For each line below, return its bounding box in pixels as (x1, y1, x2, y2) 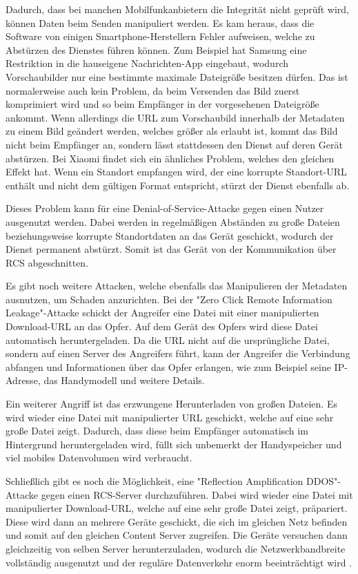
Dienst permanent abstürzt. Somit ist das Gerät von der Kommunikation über (6, 242, 337, 256)
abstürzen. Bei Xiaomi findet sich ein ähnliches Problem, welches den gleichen (6, 151, 335, 165)
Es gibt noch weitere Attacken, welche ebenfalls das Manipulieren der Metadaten (6, 278, 348, 293)
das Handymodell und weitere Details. (43, 373, 205, 388)
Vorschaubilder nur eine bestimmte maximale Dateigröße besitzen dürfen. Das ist (6, 69, 348, 84)
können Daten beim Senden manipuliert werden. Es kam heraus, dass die (6, 15, 315, 30)
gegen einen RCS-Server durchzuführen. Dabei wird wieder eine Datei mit (41, 487, 353, 501)
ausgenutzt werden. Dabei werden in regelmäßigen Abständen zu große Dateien (6, 214, 340, 229)
